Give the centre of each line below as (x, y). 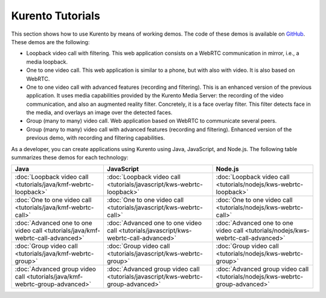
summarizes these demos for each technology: (70, 158)
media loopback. (47, 62)
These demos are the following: (50, 42)
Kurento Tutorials (56, 16)
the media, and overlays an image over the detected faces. (99, 112)
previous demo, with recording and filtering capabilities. (96, 138)
